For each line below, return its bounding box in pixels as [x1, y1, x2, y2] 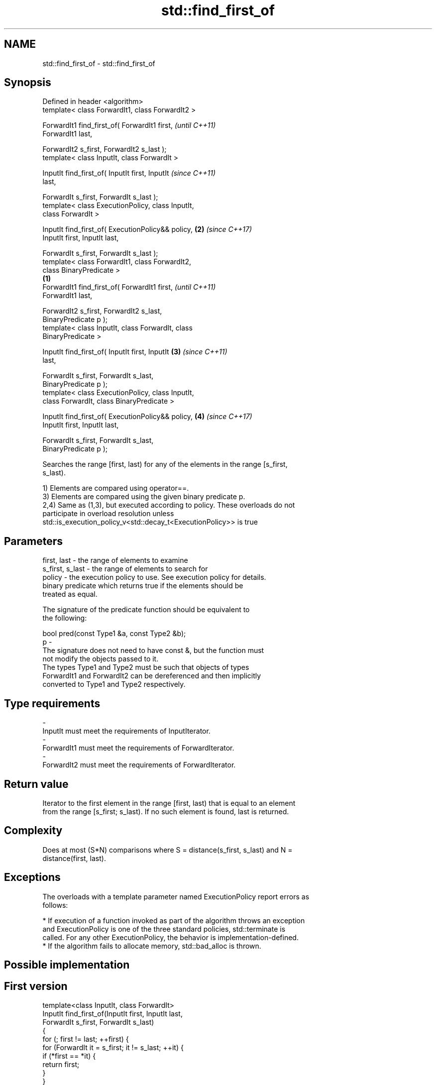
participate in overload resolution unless [42, 509, 174, 518]
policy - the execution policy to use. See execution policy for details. [42, 573, 266, 582]
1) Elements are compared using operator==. [42, 484, 189, 493]
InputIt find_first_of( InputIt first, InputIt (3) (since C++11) [42, 347, 227, 356]
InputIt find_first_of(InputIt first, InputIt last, [42, 1009, 183, 1018]
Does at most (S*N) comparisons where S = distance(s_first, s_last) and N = [42, 845, 293, 854]
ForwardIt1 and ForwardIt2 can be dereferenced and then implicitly [42, 671, 261, 680]
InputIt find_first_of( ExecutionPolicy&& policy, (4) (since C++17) [42, 412, 252, 421]
